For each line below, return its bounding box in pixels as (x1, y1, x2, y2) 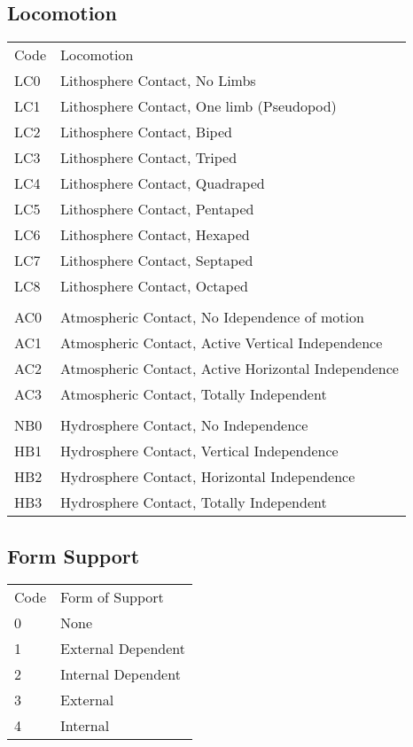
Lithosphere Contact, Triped (60, 147, 238, 168)
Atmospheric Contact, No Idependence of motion (60, 307, 364, 328)
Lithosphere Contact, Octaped (60, 276, 248, 297)
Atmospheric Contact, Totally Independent (60, 384, 327, 405)
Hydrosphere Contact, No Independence (60, 415, 308, 436)
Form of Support (60, 587, 164, 608)
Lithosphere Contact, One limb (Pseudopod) (60, 96, 337, 117)
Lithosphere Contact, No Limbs (60, 70, 256, 91)
